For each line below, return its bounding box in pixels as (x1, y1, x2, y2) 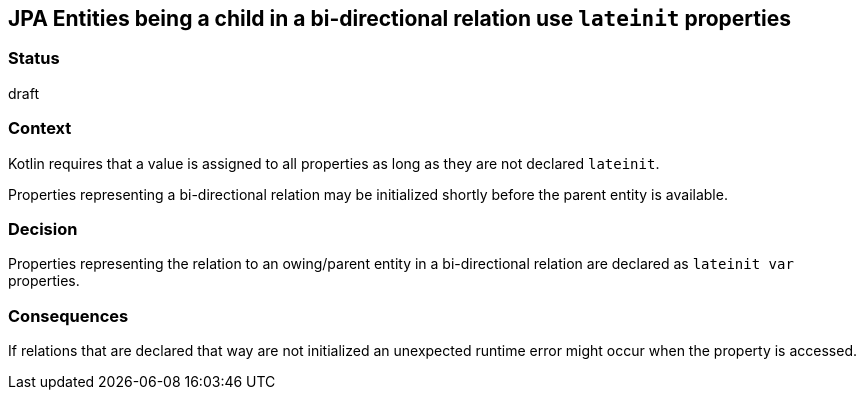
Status (8, 48, 60, 69)
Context (8, 118, 72, 139)
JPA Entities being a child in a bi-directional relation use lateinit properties (8, 6, 791, 31)
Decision (8, 218, 78, 239)
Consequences (8, 305, 129, 326)
